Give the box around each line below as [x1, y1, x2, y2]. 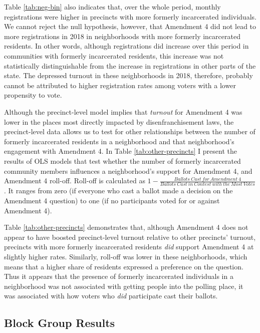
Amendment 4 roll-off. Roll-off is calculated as [4, 175, 145, 186]
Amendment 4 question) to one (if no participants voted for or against [4, 195, 220, 205]
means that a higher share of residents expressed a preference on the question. [4, 261, 243, 271]
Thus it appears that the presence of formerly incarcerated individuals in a [4, 271, 233, 281]
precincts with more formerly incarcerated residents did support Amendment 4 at [4, 241, 254, 252]
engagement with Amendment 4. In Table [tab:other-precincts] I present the [4, 146, 237, 156]
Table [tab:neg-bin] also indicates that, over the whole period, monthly [4, 2, 221, 12]
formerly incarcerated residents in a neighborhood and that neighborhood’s [4, 136, 234, 146]
